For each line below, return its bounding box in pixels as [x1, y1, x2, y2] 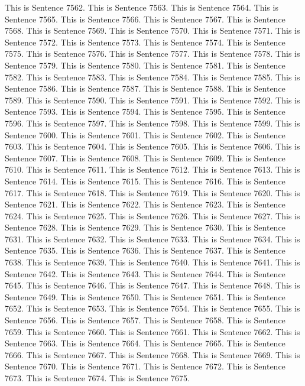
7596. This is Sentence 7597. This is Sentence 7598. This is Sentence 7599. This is [5, 116, 300, 129]
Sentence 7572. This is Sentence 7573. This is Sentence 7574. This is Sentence [5, 35, 285, 48]
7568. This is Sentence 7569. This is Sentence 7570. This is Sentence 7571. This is [5, 24, 300, 37]
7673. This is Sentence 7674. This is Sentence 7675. [5, 372, 190, 384]
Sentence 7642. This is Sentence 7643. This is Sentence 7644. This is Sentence [5, 267, 285, 280]
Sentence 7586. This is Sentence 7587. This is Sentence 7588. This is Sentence [5, 82, 285, 95]
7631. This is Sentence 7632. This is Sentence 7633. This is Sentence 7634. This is [5, 232, 300, 245]
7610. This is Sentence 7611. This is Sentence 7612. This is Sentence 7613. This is [5, 163, 300, 176]
